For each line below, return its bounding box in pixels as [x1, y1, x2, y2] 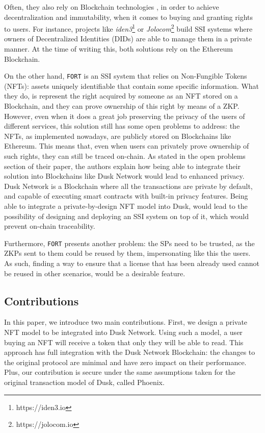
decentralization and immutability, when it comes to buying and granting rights [4, 11, 253, 22]
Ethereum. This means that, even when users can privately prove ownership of [4, 140, 249, 151]
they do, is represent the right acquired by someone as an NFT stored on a [4, 90, 238, 101]
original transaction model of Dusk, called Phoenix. [4, 376, 165, 387]
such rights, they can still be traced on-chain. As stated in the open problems [4, 151, 246, 161]
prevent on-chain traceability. [4, 221, 95, 231]
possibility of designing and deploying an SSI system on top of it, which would [4, 210, 249, 221]
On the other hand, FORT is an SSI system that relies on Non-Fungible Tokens [4, 70, 247, 81]
